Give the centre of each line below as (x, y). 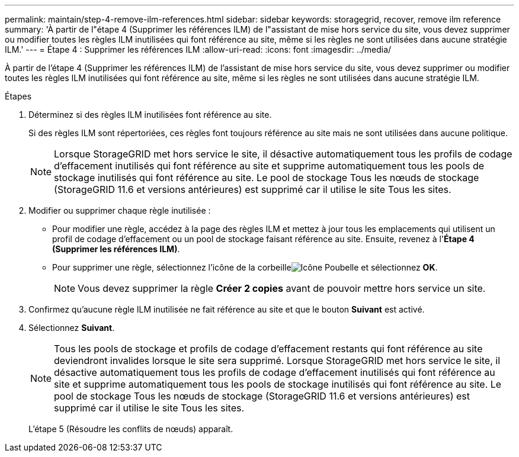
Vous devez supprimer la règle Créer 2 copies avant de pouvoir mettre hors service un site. (282, 288)
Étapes (18, 96)
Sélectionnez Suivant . (72, 328)
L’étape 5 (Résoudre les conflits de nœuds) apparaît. (131, 429)
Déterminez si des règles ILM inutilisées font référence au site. (150, 115)
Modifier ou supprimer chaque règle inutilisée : (120, 210)
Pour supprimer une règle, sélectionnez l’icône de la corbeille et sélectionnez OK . (245, 267)
